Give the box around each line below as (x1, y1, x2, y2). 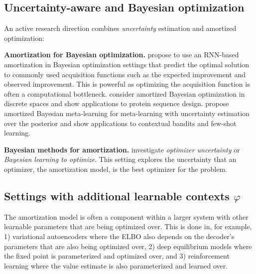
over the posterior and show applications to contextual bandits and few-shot (4, 118, 237, 128)
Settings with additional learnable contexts (4, 188, 230, 203)
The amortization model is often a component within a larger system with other (4, 211, 249, 222)
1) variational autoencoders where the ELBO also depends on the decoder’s (4, 231, 235, 241)
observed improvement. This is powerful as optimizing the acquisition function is (4, 79, 250, 89)
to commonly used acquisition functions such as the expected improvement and (4, 69, 246, 79)
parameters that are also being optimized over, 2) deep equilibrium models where (4, 241, 252, 251)
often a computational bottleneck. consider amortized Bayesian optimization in (4, 88, 245, 99)
